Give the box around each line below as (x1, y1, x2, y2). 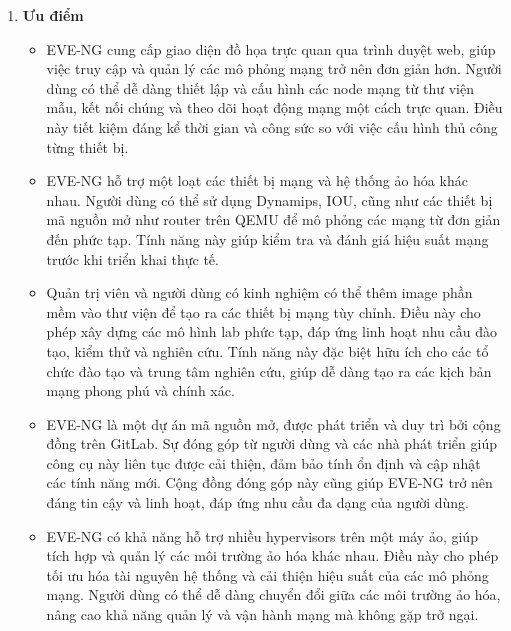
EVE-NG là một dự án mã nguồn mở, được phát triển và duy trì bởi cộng (46, 413, 501, 434)
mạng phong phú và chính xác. (46, 380, 235, 401)
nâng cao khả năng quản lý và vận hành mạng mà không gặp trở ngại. (46, 604, 479, 625)
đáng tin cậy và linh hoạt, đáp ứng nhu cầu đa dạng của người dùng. (46, 492, 470, 513)
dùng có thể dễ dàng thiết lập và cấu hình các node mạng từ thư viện (46, 77, 474, 98)
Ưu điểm (22, 5, 84, 25)
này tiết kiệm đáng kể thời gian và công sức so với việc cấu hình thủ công (46, 116, 498, 137)
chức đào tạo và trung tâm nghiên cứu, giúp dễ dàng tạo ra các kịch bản (46, 360, 492, 381)
